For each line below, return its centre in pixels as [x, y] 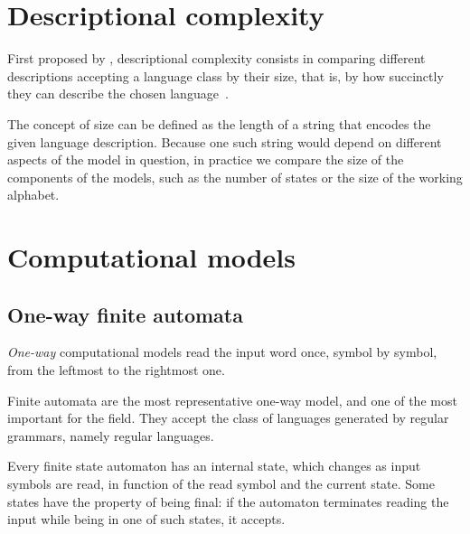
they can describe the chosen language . [118, 94]
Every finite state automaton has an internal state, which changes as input [214, 466]
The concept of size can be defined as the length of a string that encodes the [219, 123]
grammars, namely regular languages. [111, 435]
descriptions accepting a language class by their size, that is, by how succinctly [226, 75]
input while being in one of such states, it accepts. [146, 519]
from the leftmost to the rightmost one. [116, 370]
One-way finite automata [125, 314]
